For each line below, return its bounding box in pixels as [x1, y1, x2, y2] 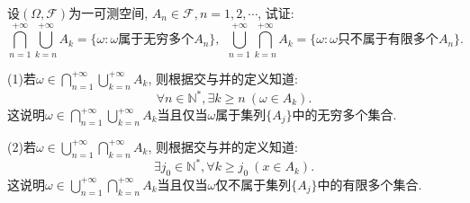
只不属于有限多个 [337, 33, 438, 47]
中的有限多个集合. [317, 174, 422, 193]
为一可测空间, [68, 4, 149, 22]
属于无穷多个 [118, 33, 194, 47]
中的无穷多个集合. [292, 105, 397, 124]
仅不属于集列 [215, 174, 292, 193]
